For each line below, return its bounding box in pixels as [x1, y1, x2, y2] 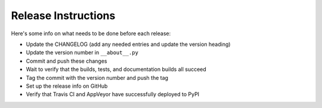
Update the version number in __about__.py [26, 49, 138, 56]
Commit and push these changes [26, 57, 107, 64]
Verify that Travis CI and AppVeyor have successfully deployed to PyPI [26, 91, 200, 98]
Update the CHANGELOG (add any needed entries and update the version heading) [26, 41, 231, 48]
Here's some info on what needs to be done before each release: [11, 30, 171, 37]
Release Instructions [11, 9, 116, 22]
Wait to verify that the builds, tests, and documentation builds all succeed [26, 66, 207, 73]
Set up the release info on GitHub [26, 82, 108, 90]
